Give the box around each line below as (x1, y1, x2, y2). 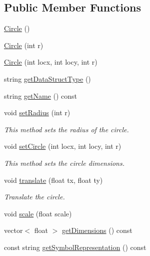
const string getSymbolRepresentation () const (4, 241, 146, 252)
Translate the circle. (4, 191, 65, 202)
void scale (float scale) (4, 208, 72, 218)
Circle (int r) (4, 40, 43, 50)
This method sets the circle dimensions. (4, 157, 125, 168)
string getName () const (4, 90, 77, 101)
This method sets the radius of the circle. (4, 124, 129, 134)
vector (4, 225, 23, 235)
